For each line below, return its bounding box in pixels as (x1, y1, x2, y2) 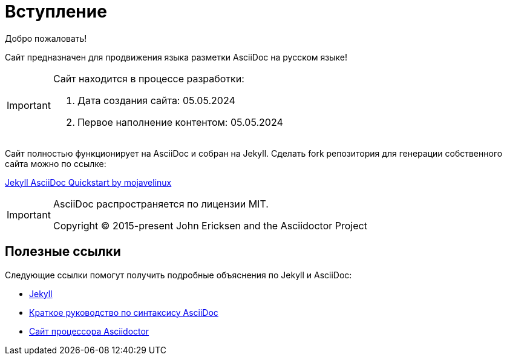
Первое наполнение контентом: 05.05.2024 (77, 116, 283, 128)
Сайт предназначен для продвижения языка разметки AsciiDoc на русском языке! (5, 51, 347, 62)
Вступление (5, 1, 107, 22)
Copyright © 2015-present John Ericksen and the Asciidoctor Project (53, 219, 367, 232)
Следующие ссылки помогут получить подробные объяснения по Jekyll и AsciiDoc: (5, 269, 352, 280)
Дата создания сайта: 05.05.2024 (77, 94, 235, 106)
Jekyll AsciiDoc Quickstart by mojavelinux (5, 177, 172, 188)
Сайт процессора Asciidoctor (29, 326, 149, 336)
